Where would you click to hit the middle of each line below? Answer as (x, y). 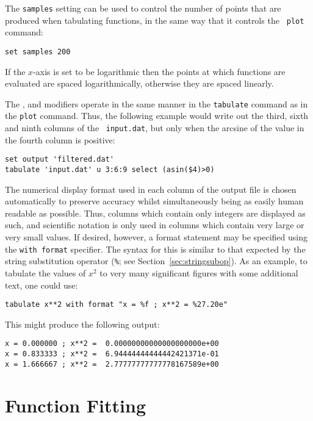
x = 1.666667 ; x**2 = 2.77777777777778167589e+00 (112, 364)
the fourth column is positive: (60, 139)
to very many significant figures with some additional (199, 272)
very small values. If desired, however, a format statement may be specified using (156, 237)
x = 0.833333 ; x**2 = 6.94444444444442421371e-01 (112, 354)
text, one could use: (41, 285)
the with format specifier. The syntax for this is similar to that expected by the (155, 249)
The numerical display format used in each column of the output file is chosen (151, 189)
